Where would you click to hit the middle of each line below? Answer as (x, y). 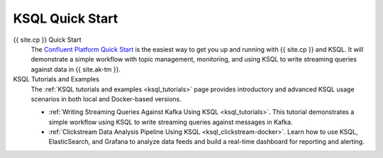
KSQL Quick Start (66, 18)
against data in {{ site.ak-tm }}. (76, 69)
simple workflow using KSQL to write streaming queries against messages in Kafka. (171, 122)
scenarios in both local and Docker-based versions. (106, 98)
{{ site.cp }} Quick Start (47, 40)
